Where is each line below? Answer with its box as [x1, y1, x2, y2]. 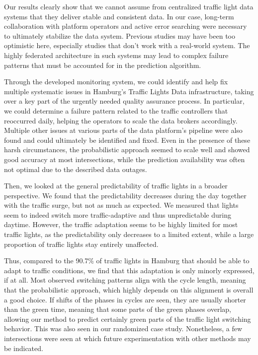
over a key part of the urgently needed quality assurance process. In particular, [4, 96, 245, 106]
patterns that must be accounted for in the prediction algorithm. [4, 59, 201, 70]
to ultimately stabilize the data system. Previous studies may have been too [4, 30, 235, 41]
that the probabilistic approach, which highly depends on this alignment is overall [4, 285, 254, 295]
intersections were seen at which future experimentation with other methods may [4, 333, 251, 343]
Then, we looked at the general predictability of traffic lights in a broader [4, 180, 228, 191]
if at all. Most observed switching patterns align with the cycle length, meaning [4, 275, 246, 285]
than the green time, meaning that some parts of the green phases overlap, [4, 304, 231, 314]
